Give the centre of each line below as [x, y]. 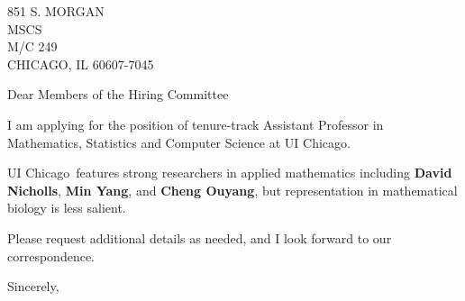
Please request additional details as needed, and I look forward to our [200, 237]
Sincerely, [33, 286]
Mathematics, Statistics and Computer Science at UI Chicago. [179, 142]
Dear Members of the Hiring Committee [118, 94]
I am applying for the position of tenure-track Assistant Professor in [196, 124]
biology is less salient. [67, 208]
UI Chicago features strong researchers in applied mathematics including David [230, 173]
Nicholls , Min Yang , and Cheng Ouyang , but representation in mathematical [232, 190]
